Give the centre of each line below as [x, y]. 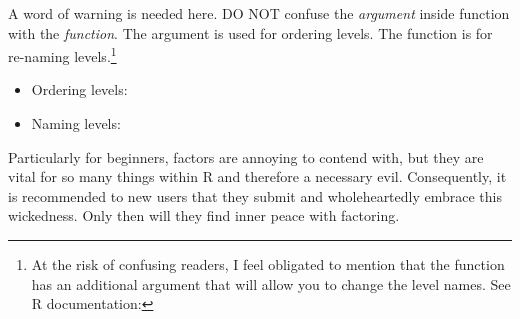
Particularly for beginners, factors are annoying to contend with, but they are [246, 156]
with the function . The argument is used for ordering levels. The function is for [250, 32]
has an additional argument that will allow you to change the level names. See [271, 283]
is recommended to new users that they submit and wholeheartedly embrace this [255, 195]
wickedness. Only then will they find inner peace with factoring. [204, 215]
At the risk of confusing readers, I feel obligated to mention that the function [268, 264]
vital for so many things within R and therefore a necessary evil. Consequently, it [257, 176]
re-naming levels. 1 [62, 54]
